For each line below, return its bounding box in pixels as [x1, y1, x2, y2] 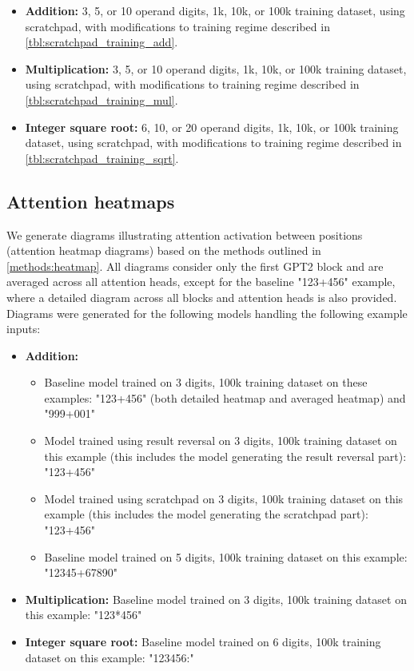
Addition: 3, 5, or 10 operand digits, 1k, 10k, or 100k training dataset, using [25, 2, 405, 18]
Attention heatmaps [6, 189, 175, 213]
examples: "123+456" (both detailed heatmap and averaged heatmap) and [44, 389, 406, 406]
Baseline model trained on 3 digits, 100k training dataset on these [44, 374, 368, 391]
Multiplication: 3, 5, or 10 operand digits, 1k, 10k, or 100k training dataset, [25, 60, 407, 77]
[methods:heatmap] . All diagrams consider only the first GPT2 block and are [6, 257, 384, 274]
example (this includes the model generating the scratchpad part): [44, 506, 368, 522]
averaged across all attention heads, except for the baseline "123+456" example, [6, 273, 396, 290]
